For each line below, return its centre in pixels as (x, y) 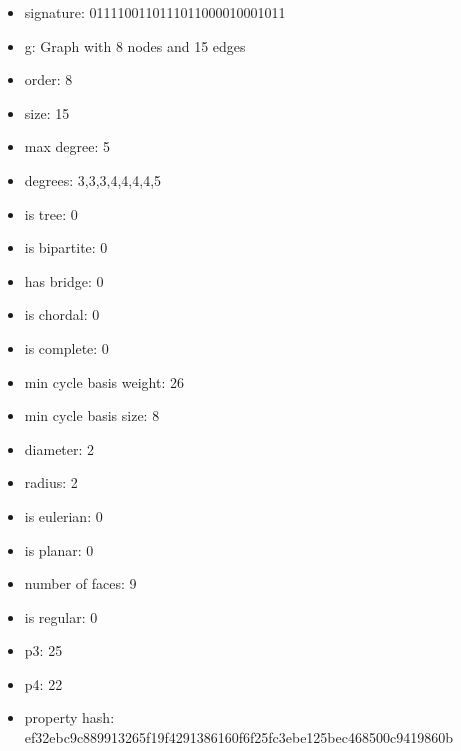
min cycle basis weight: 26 (104, 381)
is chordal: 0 (62, 314)
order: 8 (48, 79)
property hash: (69, 717)
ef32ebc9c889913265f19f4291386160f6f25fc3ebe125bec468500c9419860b (238, 737)
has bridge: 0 (64, 280)
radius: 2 (51, 482)
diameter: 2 (59, 448)
